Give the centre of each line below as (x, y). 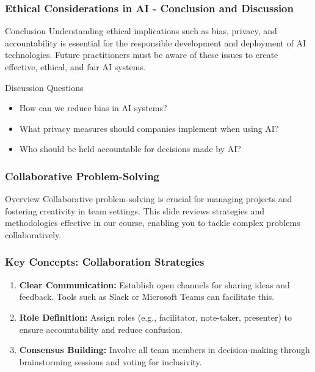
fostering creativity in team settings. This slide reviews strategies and (135, 210)
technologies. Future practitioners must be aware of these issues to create (142, 55)
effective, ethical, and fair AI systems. (75, 67)
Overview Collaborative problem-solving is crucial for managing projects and (149, 199)
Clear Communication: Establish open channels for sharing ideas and (154, 284)
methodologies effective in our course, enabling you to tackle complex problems (153, 223)
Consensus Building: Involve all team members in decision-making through (165, 350)
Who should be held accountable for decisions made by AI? (130, 149)
